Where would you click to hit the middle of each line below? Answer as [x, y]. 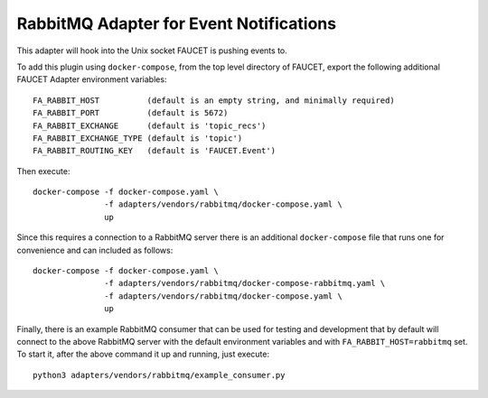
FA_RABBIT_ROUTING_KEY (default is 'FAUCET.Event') [154, 151]
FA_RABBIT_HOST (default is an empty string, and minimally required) [214, 100]
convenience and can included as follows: [95, 250]
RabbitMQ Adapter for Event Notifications [177, 23]
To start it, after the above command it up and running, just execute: [143, 354]
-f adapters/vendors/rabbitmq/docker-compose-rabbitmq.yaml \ [245, 283]
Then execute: [43, 171]
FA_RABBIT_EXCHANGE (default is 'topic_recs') [150, 125]
